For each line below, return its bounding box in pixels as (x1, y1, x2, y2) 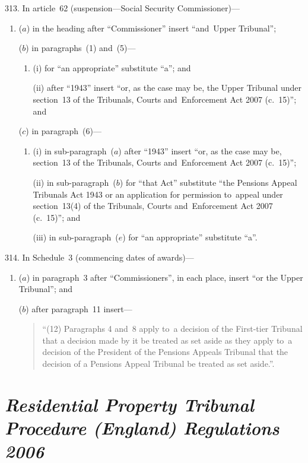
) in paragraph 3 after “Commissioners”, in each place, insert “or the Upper (26, 271, 303, 283)
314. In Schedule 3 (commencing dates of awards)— (5, 250, 194, 263)
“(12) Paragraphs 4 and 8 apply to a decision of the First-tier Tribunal (42, 322, 303, 335)
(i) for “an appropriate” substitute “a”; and (33, 61, 191, 74)
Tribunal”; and (18, 283, 73, 295)
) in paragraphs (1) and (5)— (26, 42, 136, 54)
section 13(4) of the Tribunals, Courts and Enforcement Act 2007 (33, 199, 273, 212)
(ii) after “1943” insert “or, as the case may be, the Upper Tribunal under (33, 81, 301, 94)
